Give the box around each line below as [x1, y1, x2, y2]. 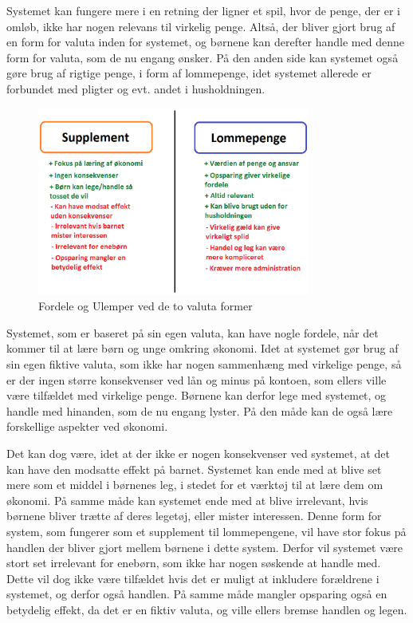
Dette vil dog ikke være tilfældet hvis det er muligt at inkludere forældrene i [6, 570, 380, 586]
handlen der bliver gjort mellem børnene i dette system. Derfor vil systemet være [6, 538, 403, 555]
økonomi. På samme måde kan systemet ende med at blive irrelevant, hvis [6, 491, 368, 508]
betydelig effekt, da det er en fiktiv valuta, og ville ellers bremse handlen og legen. [6, 601, 407, 617]
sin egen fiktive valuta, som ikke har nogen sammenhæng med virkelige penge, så [6, 356, 402, 373]
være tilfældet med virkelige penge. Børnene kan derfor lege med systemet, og [6, 387, 387, 404]
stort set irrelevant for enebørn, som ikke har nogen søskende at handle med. [6, 554, 381, 571]
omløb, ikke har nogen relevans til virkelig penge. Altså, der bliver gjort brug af [6, 18, 395, 34]
